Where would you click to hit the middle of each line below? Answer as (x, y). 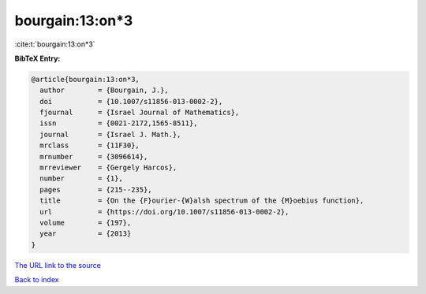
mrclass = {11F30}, (90, 145)
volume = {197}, (86, 223)
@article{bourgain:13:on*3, (85, 79)
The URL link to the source (58, 265)
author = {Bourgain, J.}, (104, 90)
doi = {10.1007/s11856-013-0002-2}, (131, 101)
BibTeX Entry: (37, 58)
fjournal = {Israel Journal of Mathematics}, (140, 113)
